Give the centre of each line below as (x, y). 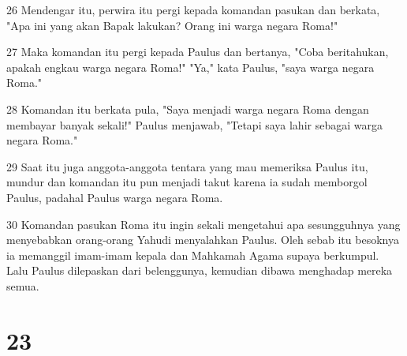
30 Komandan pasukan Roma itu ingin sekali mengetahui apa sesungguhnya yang (203, 224)
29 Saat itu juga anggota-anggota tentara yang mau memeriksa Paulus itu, (187, 166)
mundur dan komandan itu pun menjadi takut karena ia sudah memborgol (187, 182)
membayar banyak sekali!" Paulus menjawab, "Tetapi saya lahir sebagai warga (194, 124)
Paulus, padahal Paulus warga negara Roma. (115, 197)
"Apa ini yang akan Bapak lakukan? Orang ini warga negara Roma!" (172, 25)
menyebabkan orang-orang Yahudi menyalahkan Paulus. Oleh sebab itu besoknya (203, 240)
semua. (23, 285)
